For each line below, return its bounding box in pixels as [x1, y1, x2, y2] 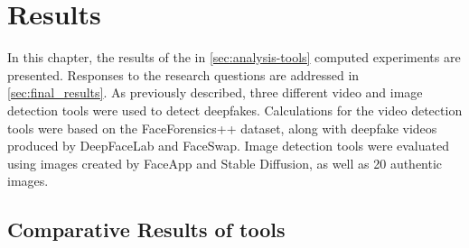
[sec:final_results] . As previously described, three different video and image [7, 83, 423, 102]
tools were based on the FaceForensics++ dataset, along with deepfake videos [7, 118, 437, 137]
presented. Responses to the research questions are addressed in [7, 65, 360, 84]
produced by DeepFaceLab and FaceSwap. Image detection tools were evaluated [7, 136, 449, 155]
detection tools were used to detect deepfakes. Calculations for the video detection [7, 100, 463, 119]
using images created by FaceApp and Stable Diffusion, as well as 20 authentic [7, 153, 443, 172]
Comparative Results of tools [7, 216, 286, 243]
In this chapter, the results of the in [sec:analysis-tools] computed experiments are [7, 48, 461, 67]
